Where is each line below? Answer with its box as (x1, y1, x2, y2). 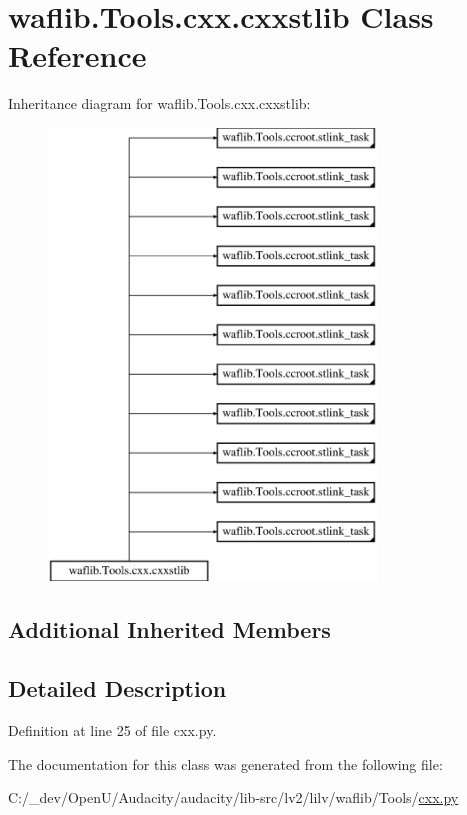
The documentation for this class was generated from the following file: (8, 753, 443, 774)
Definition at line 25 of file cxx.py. (8, 720, 217, 741)
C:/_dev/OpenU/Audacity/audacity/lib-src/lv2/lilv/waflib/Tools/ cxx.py (8, 787, 459, 808)
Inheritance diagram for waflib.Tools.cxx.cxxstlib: (8, 93, 311, 114)
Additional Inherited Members (8, 614, 331, 645)
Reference (8, 35, 147, 76)
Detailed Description (8, 673, 227, 704)
